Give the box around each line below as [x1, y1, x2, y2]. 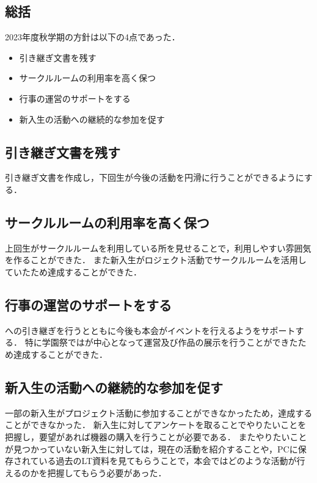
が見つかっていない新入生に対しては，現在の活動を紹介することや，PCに [5, 442, 298, 455]
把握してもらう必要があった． [47, 466, 167, 479]
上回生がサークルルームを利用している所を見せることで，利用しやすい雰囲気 [5, 241, 312, 254]
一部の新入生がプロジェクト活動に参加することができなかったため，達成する [5, 406, 313, 419]
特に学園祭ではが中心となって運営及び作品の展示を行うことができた [24, 336, 298, 349]
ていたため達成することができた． [5, 265, 142, 278]
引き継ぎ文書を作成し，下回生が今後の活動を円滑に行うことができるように [5, 171, 304, 184]
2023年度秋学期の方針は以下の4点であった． [5, 31, 180, 43]
